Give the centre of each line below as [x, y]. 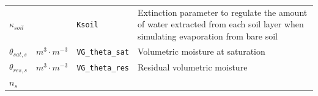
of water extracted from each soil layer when [221, 24]
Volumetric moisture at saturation [202, 51]
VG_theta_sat [103, 53]
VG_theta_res [103, 68]
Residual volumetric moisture [193, 67]
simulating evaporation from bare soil [208, 36]
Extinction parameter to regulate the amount [223, 12]
